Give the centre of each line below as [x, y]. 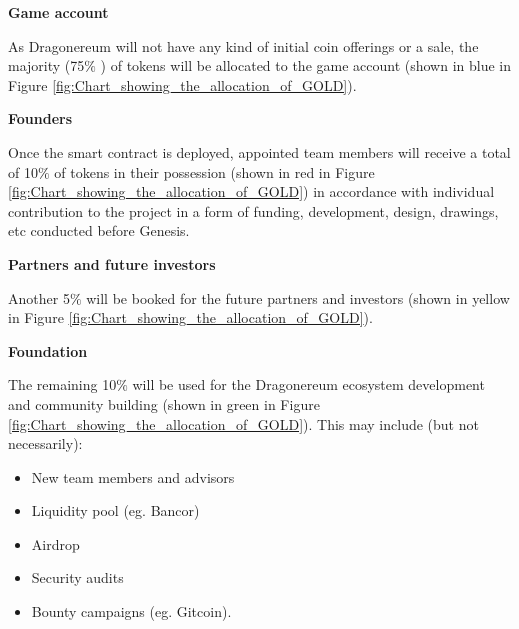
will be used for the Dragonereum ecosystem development [308, 384]
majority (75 [46, 65]
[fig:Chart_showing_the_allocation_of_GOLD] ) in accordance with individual [251, 191]
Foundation [48, 350]
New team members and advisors [133, 476]
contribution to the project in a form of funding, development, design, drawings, [253, 210]
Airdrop [55, 543]
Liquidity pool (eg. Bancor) [115, 510]
